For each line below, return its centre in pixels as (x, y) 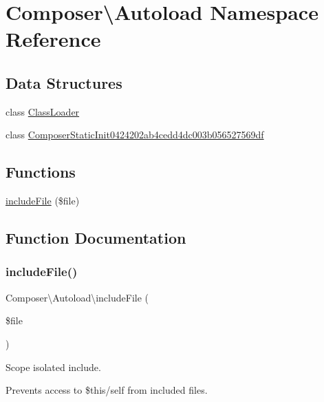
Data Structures (64, 82)
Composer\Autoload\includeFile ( (77, 297)
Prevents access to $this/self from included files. (107, 390)
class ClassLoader (43, 111)
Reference (53, 39)
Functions (41, 172)
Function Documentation (96, 238)
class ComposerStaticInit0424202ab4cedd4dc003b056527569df (135, 135)
